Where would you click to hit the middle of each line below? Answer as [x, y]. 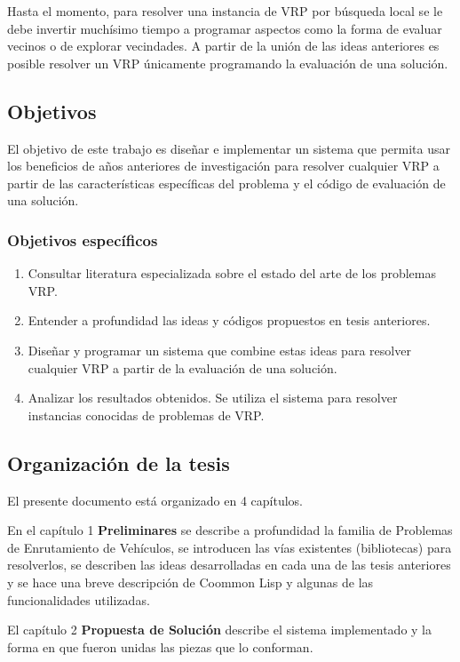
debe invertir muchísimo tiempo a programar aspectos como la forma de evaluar [225, 28]
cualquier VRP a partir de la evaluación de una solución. [182, 367]
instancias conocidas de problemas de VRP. [146, 415]
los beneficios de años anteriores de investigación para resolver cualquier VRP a [223, 166]
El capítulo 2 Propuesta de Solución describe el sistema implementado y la [219, 630]
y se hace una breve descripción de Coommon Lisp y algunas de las [190, 582]
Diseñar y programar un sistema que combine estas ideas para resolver [219, 350]
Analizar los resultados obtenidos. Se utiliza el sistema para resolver [213, 398]
